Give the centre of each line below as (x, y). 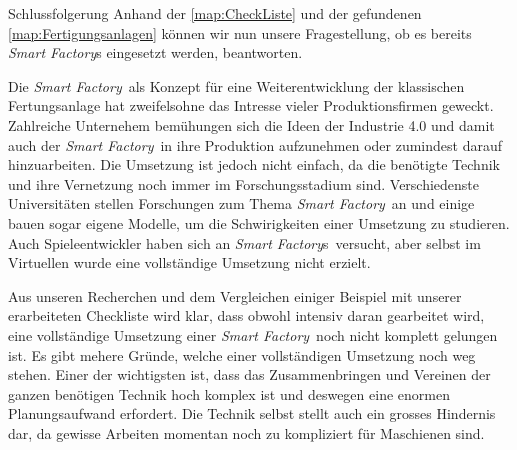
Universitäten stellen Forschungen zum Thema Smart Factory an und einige (241, 203)
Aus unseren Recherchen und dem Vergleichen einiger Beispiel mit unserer (235, 295)
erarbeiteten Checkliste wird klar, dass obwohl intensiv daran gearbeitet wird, (246, 315)
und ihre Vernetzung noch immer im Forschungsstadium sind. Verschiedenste (244, 183)
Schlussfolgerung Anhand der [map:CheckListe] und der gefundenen (215, 13)
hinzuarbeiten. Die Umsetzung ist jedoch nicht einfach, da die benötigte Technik (254, 164)
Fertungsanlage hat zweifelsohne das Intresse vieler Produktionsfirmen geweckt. (251, 105)
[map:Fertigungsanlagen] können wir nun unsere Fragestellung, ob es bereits (240, 32)
